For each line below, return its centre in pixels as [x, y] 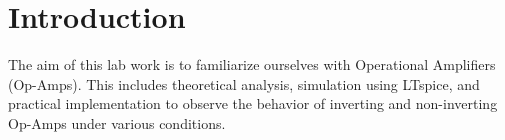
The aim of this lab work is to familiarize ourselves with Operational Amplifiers [252, 64]
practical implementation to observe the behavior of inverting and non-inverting [253, 103]
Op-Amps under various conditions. [117, 122]
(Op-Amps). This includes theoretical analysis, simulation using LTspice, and [244, 83]
